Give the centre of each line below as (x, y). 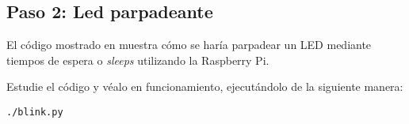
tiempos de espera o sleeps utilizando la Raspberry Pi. (138, 60)
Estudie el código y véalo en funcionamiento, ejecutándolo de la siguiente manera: (205, 86)
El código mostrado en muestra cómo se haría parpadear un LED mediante (189, 45)
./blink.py (35, 112)
